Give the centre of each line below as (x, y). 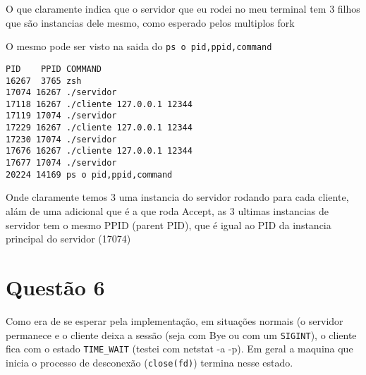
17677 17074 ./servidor (61, 163)
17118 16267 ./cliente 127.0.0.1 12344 (99, 104)
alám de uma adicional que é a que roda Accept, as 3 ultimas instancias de (167, 211)
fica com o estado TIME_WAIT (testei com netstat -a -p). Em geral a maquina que (179, 349)
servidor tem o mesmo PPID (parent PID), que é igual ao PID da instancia (169, 225)
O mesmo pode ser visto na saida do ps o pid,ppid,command (139, 46)
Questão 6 (55, 287)
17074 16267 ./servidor (61, 93)
